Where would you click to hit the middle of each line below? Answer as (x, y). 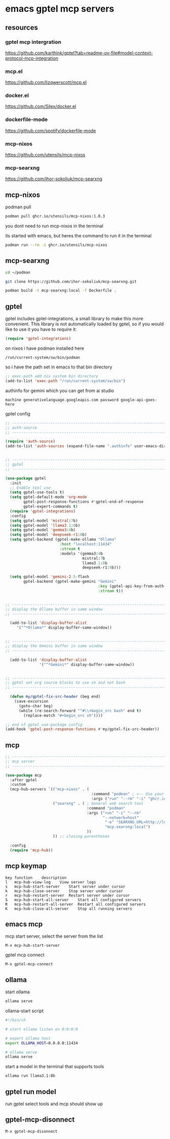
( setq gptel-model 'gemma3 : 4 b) (43, 530)
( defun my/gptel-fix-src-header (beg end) (55, 697)
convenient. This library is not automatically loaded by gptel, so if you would (84, 324)
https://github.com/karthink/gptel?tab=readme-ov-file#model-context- (79, 53)
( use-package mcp (24, 775)
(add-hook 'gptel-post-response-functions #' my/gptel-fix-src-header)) (82, 729)
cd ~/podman (18, 272)
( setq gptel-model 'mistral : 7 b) (44, 521)
